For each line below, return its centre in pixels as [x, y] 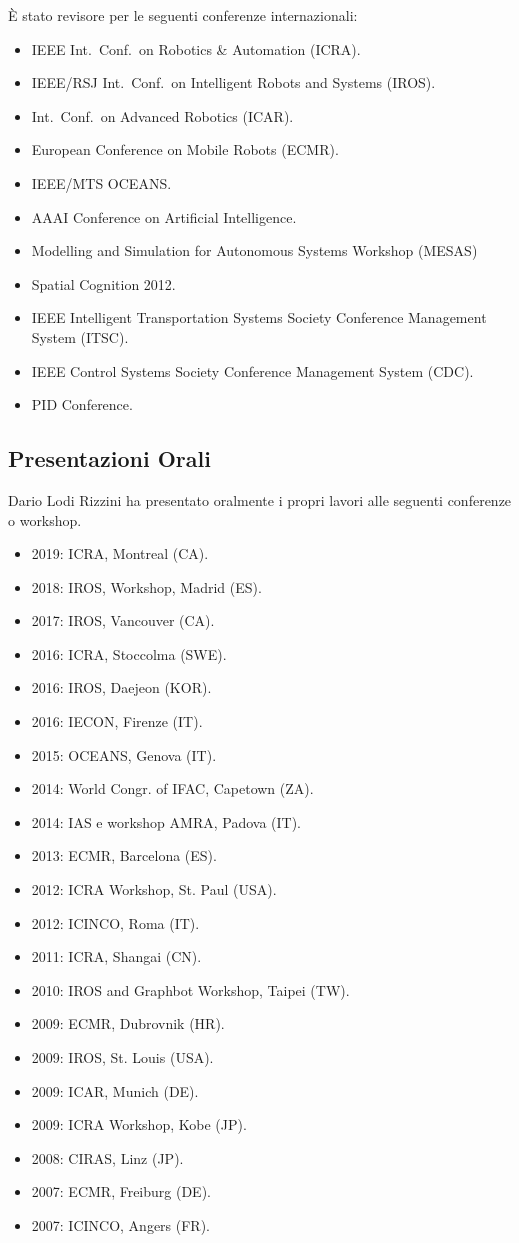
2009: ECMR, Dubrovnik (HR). [128, 1023]
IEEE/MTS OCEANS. [101, 182]
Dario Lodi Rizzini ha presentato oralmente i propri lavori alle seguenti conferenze [260, 499]
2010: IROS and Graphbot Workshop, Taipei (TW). [190, 989]
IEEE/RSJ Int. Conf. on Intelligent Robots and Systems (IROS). [233, 82]
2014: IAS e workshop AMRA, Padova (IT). [166, 821]
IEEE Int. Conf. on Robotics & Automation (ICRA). [196, 48]
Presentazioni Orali [109, 458]
